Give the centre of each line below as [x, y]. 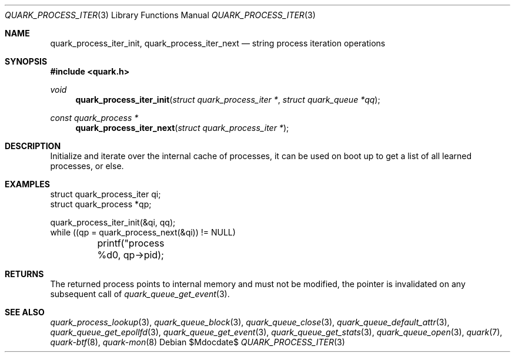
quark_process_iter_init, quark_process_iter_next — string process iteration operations [218, 43]
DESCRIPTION [33, 146]
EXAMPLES [27, 184]
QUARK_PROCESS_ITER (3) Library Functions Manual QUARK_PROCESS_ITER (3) [160, 15]
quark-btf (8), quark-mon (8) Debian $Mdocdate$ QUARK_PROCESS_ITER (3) [198, 342]
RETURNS [24, 274]
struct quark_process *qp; [101, 204]
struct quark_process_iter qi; [106, 194]
